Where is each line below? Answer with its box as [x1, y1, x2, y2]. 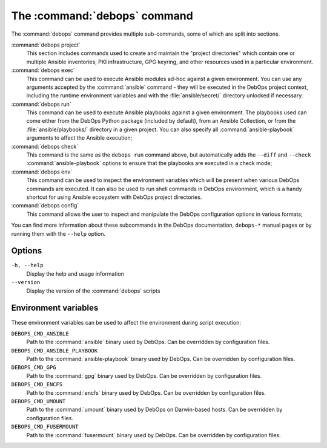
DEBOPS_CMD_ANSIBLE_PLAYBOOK [11, 347, 98, 354]
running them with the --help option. [11, 230, 106, 237]
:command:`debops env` [11, 168, 73, 175]
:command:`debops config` [11, 202, 79, 209]
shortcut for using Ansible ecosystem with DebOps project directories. [26, 193, 202, 201]
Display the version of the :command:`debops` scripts [26, 287, 160, 294]
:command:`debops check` [11, 143, 79, 150]
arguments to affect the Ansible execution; [26, 134, 133, 141]
